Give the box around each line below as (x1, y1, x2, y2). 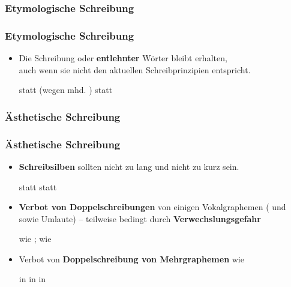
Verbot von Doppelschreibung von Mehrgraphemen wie (19, 252, 244, 265)
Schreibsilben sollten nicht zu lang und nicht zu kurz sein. (19, 160, 239, 172)
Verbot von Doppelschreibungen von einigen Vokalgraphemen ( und (19, 201, 286, 213)
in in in (19, 273, 46, 285)
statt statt (19, 180, 57, 193)
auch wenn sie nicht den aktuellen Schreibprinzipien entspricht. (19, 63, 251, 76)
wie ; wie (19, 232, 52, 245)
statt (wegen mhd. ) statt (19, 83, 113, 96)
